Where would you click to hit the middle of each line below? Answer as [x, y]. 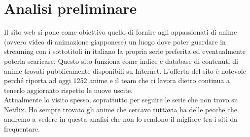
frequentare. [22, 129]
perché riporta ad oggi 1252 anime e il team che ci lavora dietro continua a [117, 80]
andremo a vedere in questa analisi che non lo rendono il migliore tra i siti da [121, 119]
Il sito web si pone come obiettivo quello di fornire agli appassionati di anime [121, 32]
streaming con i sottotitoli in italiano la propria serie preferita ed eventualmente [125, 51]
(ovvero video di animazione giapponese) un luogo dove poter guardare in [115, 41]
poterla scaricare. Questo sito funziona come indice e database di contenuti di [121, 61]
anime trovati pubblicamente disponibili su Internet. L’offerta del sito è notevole [125, 70]
